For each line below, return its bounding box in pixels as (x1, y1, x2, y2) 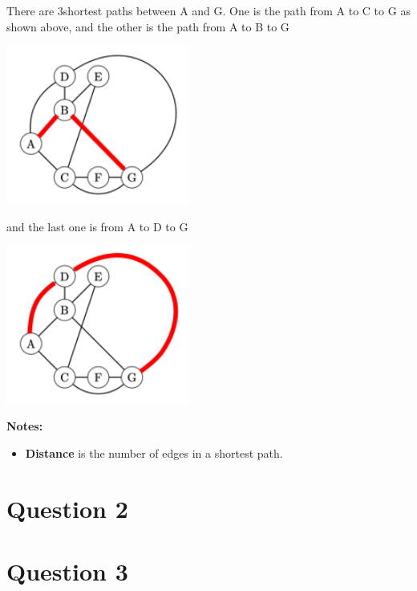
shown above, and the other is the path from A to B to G (6, 18, 289, 35)
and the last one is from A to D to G (6, 218, 188, 234)
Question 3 (6, 555, 128, 588)
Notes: (6, 418, 43, 434)
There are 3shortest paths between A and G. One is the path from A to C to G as (6, 2, 411, 18)
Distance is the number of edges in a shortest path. (25, 445, 283, 462)
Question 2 (6, 491, 128, 524)
